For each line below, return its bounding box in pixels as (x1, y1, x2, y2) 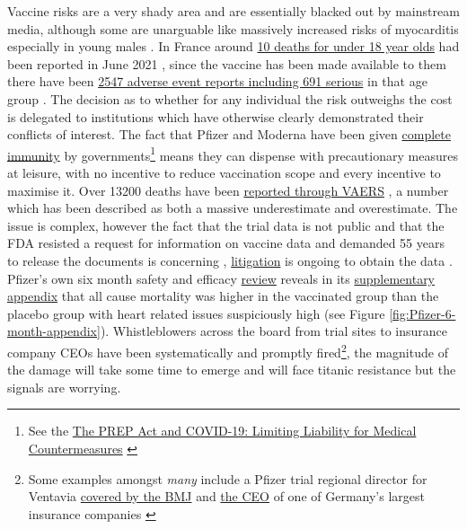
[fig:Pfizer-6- (389, 304, 456, 322)
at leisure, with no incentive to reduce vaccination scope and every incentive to (7, 163, 441, 181)
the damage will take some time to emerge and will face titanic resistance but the (7, 360, 456, 379)
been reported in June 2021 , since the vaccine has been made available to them (7, 54, 446, 73)
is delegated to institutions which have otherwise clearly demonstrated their (7, 107, 424, 126)
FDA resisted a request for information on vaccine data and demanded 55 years (7, 234, 445, 252)
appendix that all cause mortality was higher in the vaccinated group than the (7, 287, 439, 305)
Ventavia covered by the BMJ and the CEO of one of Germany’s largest (28, 487, 425, 506)
